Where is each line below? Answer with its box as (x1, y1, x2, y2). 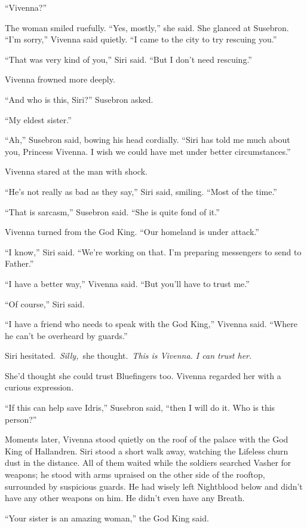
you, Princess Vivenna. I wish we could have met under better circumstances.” (5, 145, 291, 157)
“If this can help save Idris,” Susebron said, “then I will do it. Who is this (5, 401, 275, 414)
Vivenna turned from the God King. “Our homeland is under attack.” (5, 225, 259, 238)
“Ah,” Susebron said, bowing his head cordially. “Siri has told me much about (5, 133, 290, 146)
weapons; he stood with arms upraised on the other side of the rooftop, (5, 468, 265, 481)
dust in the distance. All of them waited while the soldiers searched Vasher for (5, 456, 291, 469)
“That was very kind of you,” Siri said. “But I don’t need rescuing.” (5, 53, 252, 65)
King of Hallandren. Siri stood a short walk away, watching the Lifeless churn (5, 444, 288, 457)
